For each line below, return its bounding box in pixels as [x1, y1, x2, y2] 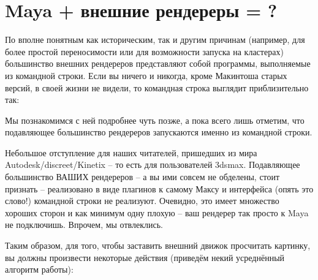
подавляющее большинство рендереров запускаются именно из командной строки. [5, 126, 312, 138]
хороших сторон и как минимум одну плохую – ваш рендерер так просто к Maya [5, 206, 309, 219]
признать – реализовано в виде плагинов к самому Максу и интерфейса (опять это [5, 182, 314, 195]
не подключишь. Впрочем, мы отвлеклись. [5, 218, 163, 231]
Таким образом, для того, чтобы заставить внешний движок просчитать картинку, [5, 239, 311, 252]
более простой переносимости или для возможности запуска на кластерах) [5, 45, 284, 58]
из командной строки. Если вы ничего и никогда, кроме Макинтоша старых [5, 69, 287, 81]
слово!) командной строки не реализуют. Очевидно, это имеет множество [5, 194, 279, 207]
